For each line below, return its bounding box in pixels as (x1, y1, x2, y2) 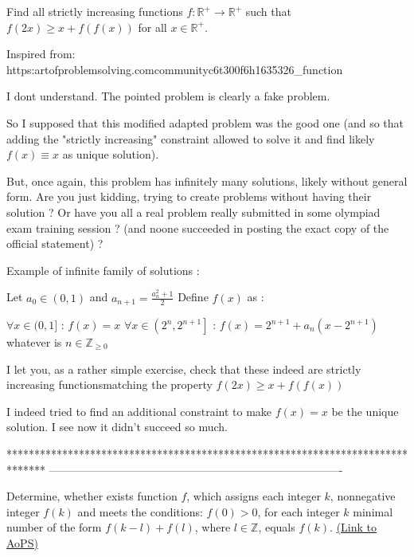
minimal (353, 503, 393, 520)
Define (178, 288, 209, 305)
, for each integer (257, 503, 340, 520)
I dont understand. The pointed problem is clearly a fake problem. (6, 88, 330, 104)
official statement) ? (6, 235, 103, 252)
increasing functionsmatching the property (6, 376, 213, 393)
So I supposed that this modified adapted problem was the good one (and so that (6, 114, 404, 131)
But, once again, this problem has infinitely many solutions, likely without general (6, 172, 408, 189)
